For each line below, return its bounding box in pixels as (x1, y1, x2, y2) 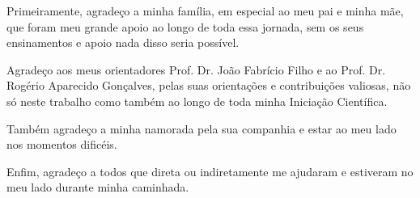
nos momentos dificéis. (6, 136, 117, 153)
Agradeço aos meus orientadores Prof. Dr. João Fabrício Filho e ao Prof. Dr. (6, 61, 386, 78)
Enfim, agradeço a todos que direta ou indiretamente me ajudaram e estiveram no (6, 162, 414, 179)
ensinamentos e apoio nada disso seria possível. (6, 34, 240, 51)
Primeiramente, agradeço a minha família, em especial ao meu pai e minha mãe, (6, 2, 404, 19)
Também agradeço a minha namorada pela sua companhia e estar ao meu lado (6, 120, 397, 137)
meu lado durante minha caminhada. (6, 179, 189, 196)
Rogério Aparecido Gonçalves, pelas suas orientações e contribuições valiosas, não (6, 77, 411, 94)
